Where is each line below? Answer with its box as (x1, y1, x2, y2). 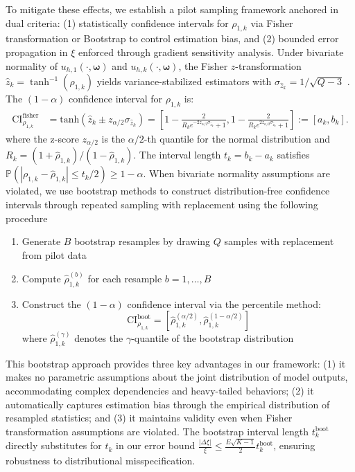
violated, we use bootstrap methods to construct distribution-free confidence (6, 183, 330, 198)
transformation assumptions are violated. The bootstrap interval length (6, 424, 309, 438)
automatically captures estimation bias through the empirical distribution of (6, 397, 330, 411)
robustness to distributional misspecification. (6, 453, 196, 467)
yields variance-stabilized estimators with (96, 74, 272, 89)
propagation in (6, 44, 68, 59)
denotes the (74, 330, 123, 345)
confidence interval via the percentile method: (127, 296, 321, 311)
